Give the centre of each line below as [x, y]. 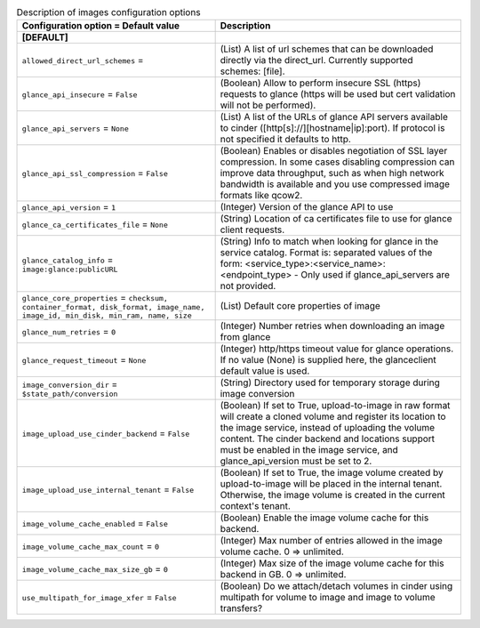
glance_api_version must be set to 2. [296, 461]
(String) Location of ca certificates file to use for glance [336, 219]
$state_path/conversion [70, 394]
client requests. [252, 229]
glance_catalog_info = [68, 260]
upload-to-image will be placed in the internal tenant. [331, 484]
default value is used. [265, 371]
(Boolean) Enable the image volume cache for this [324, 518]
